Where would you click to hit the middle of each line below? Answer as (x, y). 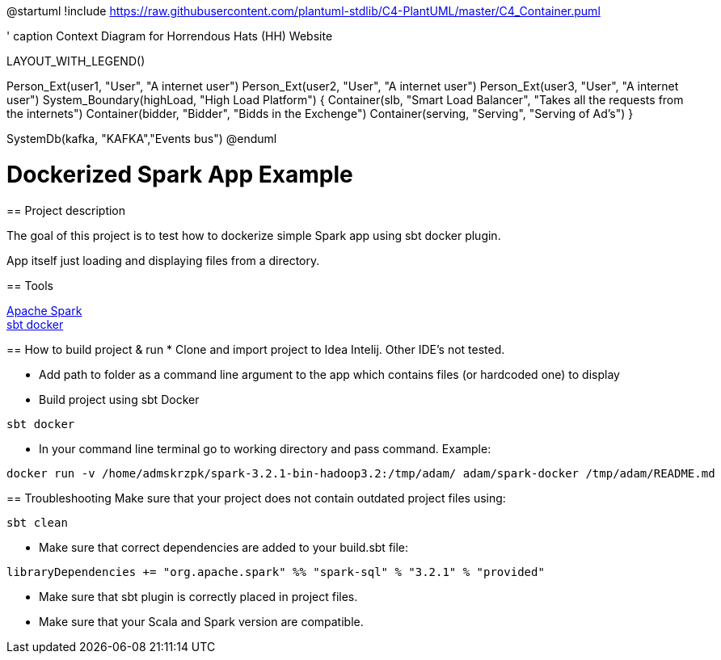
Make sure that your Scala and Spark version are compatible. (201, 621)
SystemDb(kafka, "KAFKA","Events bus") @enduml (142, 139)
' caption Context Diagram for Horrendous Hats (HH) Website (170, 36)
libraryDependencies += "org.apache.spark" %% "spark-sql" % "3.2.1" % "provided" (276, 572)
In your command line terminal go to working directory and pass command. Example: (265, 448)
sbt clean (37, 522)
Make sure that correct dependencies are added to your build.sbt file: (224, 547)
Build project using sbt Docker (119, 399)
